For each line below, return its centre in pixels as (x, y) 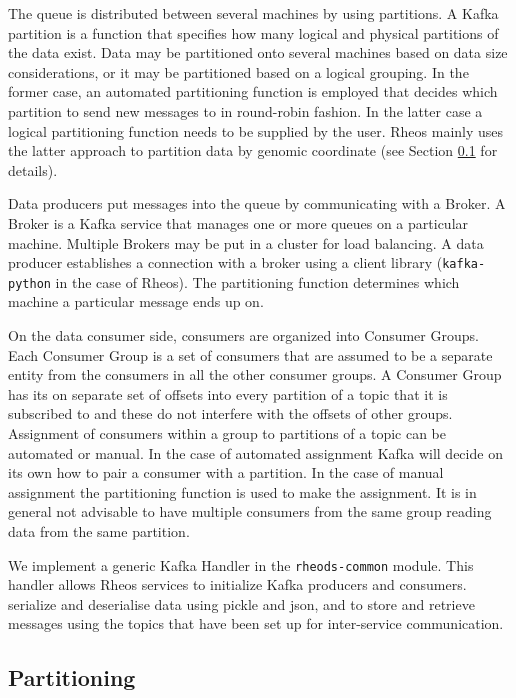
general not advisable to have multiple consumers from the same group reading (250, 511)
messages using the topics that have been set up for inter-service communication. (256, 623)
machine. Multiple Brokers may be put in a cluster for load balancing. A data (246, 242)
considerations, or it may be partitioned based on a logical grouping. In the (238, 71)
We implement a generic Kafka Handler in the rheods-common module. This (241, 564)
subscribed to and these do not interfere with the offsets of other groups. (230, 413)
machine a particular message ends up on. (136, 301)
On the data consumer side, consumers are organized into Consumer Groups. (243, 335)
